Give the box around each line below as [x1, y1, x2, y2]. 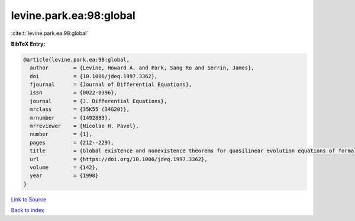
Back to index [11, 207, 44, 214]
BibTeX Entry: [11, 40, 46, 47]
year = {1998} [30, 172, 99, 179]
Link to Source [11, 196, 47, 203]
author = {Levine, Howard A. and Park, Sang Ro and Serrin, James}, [30, 65, 254, 71]
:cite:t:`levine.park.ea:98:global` [11, 30, 89, 37]
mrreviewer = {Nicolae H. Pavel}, [30, 123, 139, 130]
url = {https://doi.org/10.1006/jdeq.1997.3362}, [30, 156, 208, 162]
